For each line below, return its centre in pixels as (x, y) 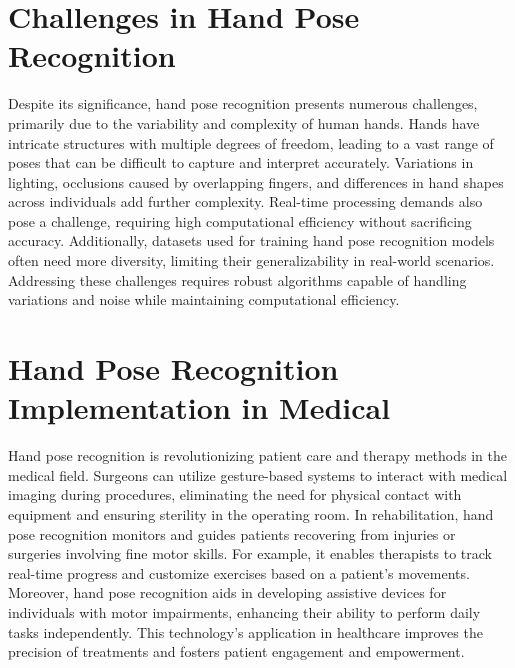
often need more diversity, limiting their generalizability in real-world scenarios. (251, 260)
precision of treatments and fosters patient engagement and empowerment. (236, 651)
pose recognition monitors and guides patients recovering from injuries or (232, 533)
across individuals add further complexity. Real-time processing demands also (245, 201)
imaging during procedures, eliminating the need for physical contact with (235, 494)
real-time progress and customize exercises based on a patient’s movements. (239, 572)
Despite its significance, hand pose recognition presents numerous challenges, (243, 103)
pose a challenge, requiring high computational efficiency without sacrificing (240, 220)
